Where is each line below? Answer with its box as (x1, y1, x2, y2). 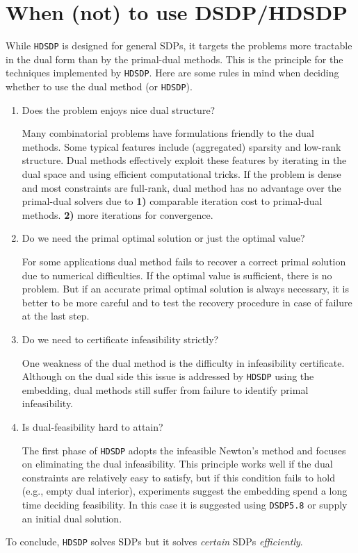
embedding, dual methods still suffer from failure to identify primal (22, 382, 309, 397)
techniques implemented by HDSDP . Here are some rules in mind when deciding (6, 65, 339, 80)
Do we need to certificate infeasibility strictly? (22, 332, 219, 346)
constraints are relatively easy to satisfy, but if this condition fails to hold (22, 470, 336, 484)
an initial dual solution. (22, 511, 122, 525)
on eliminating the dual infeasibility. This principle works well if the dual (22, 456, 333, 471)
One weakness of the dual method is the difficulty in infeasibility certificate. (22, 355, 345, 370)
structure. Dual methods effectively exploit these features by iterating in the (22, 153, 347, 167)
